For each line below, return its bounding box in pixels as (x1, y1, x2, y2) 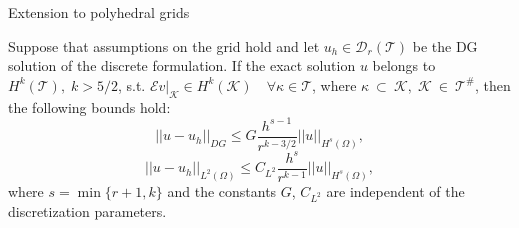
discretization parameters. (8, 200, 167, 221)
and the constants (167, 180, 277, 201)
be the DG (412, 35, 478, 56)
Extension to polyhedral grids (8, 2, 190, 22)
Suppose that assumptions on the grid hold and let (8, 35, 320, 56)
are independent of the (326, 180, 465, 201)
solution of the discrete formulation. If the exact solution (8, 55, 356, 76)
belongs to (372, 55, 436, 76)
